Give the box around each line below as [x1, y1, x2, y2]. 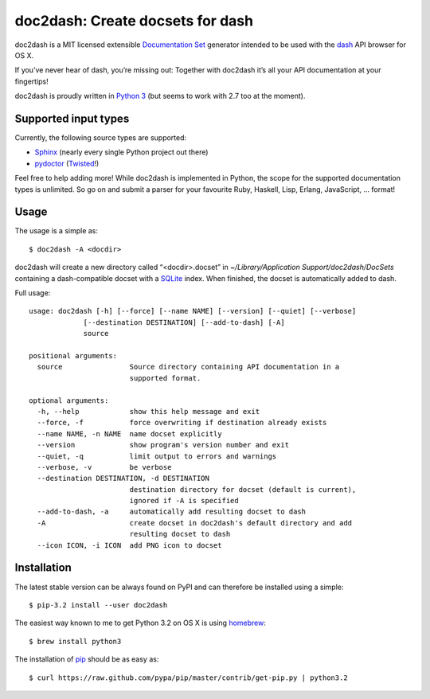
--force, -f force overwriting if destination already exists [37, 418, 327, 428]
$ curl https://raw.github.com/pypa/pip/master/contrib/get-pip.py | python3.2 [29, 673, 348, 682]
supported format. [129, 373, 201, 382]
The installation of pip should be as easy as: [14, 654, 159, 664]
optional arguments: [29, 396, 109, 405]
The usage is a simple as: [14, 226, 99, 236]
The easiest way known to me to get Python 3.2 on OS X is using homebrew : [14, 618, 267, 628]
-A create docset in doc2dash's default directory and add [37, 518, 353, 527]
